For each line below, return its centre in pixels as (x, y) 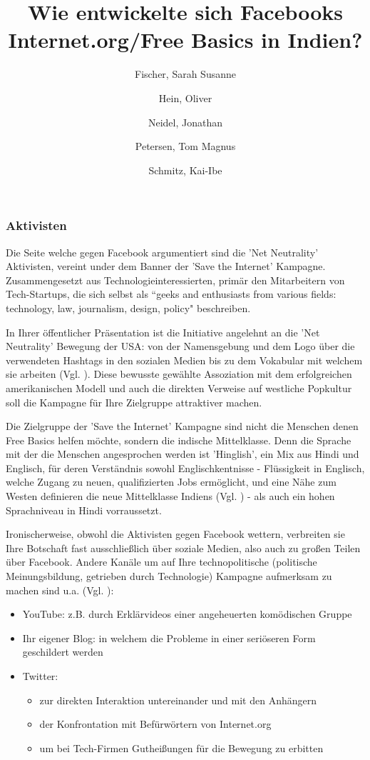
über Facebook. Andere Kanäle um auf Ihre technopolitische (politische (161, 562)
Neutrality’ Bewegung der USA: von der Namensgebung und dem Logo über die (180, 346)
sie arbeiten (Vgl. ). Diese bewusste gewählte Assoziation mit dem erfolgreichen (179, 374)
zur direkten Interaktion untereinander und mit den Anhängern (178, 700)
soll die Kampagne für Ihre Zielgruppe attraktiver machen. (134, 402)
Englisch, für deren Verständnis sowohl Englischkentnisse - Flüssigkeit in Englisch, (185, 467)
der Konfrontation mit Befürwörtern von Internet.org (155, 724)
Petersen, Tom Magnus (185, 146)
